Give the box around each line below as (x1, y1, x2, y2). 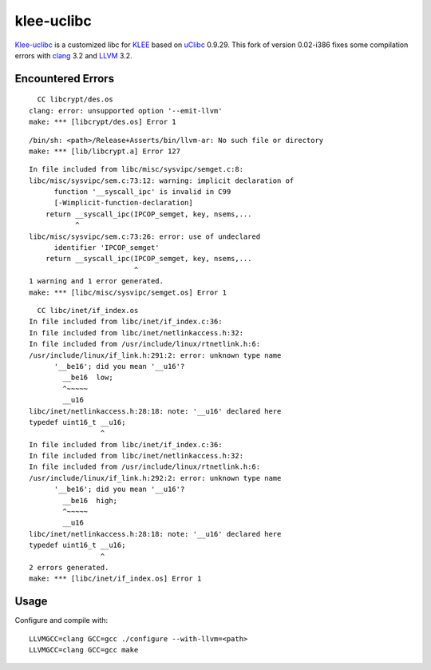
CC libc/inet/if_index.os (37, 306, 139, 315)
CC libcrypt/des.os (37, 95, 113, 104)
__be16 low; (62, 373, 113, 383)
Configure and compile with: (14, 616, 108, 625)
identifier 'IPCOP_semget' (53, 244, 160, 252)
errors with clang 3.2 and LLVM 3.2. (14, 50, 132, 60)
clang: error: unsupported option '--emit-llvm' (29, 106, 223, 115)
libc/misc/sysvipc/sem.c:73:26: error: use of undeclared (29, 232, 261, 241)
